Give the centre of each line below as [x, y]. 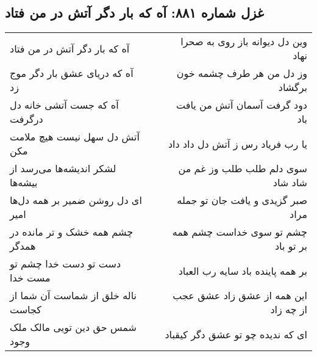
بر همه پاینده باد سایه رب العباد [243, 271]
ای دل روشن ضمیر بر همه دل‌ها [76, 200]
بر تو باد [291, 246]
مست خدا [30, 278]
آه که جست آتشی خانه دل [64, 105]
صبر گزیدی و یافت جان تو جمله [242, 200]
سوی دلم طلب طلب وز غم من [243, 169]
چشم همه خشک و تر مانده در [72, 232]
